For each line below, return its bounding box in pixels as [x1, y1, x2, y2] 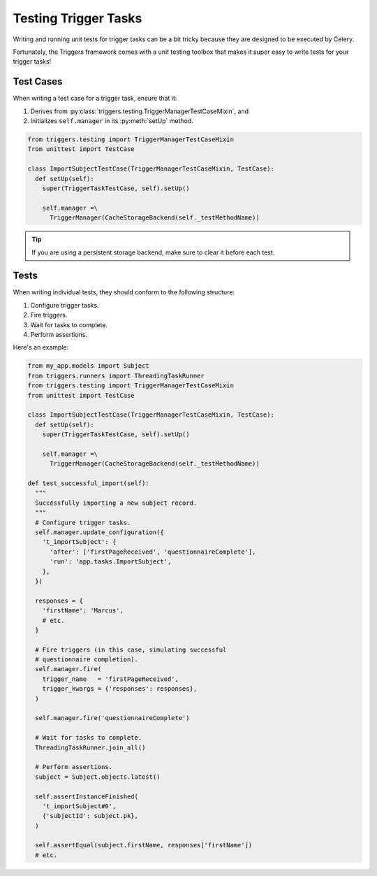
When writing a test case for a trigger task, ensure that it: [13, 94, 177, 103]
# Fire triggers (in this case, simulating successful [35, 645, 227, 654]
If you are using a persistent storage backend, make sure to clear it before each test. [31, 248, 275, 257]
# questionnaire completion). [35, 656, 139, 663]
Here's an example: [13, 343, 69, 352]
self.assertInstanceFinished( [35, 792, 139, 800]
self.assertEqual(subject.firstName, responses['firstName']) [35, 841, 253, 849]
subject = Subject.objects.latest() [35, 773, 161, 781]
